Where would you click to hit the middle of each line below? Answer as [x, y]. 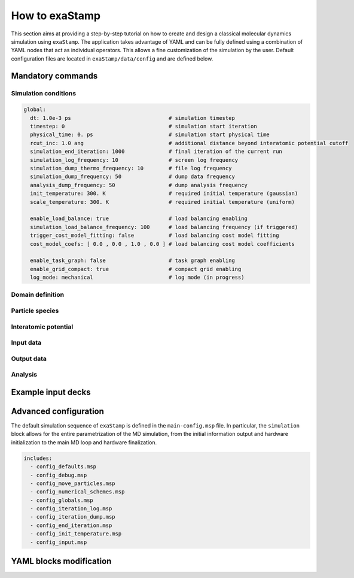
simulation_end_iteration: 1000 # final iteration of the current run [156, 152]
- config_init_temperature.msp [76, 534]
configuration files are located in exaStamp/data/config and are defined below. [112, 58]
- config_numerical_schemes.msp [77, 492]
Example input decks [51, 392]
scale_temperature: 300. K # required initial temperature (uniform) [163, 202]
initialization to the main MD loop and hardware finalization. [84, 442]
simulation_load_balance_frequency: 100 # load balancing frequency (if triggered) [164, 227]
